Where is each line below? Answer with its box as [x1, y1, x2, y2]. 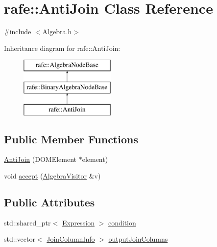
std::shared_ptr [4, 217, 51, 227]
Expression [62, 217, 95, 227]
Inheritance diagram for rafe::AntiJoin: [4, 43, 121, 53]
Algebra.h [42, 26, 72, 37]
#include [4, 26, 31, 37]
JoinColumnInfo [47, 234, 95, 244]
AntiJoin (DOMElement [4, 154, 77, 164]
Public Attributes [4, 195, 95, 210]
